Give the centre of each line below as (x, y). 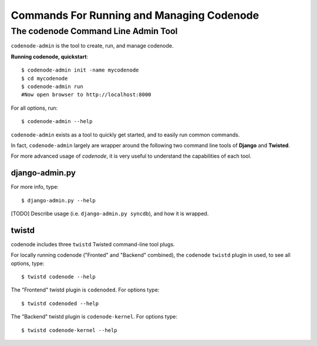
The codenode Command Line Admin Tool (94, 31)
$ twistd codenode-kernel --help (69, 330)
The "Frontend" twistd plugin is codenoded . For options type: (85, 290)
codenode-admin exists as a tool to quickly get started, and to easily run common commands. (125, 134)
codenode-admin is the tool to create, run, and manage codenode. (92, 46)
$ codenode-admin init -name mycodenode (80, 70)
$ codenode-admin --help (57, 121)
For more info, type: (35, 187)
